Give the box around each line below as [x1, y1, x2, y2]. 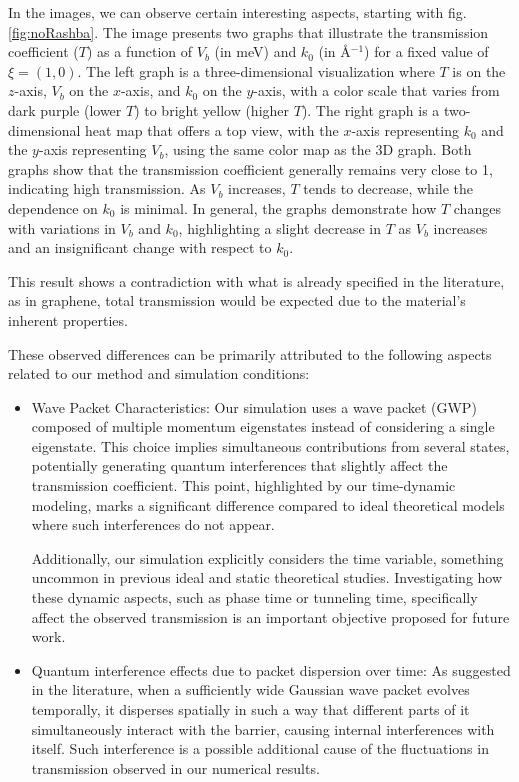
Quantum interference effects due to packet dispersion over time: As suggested [31, 659, 511, 680]
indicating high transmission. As [8, 178, 206, 199]
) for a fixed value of [364, 41, 489, 62]
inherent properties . [8, 309, 129, 330]
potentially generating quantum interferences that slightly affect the [31, 455, 448, 476]
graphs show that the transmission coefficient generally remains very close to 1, [8, 158, 493, 179]
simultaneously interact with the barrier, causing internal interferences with [31, 718, 495, 739]
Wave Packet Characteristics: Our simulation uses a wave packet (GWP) [31, 396, 477, 417]
